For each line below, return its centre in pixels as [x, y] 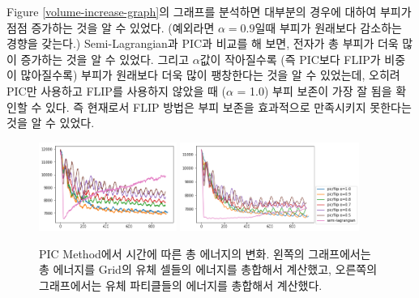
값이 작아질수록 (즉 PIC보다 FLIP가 [290, 59]
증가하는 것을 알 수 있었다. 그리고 [105, 59]
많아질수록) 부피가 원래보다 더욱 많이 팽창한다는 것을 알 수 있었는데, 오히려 [210, 75]
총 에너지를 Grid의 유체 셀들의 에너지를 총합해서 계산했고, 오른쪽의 [208, 269]
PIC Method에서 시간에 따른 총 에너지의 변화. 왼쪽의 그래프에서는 [205, 253]
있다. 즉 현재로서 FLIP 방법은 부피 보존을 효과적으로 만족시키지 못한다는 [228, 106]
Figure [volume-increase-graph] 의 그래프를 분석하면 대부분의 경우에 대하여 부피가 [209, 11]
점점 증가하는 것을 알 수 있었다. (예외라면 [111, 27]
